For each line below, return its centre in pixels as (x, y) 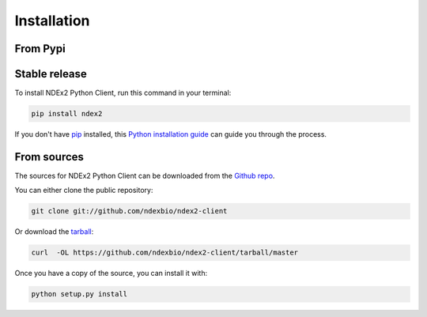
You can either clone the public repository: (84, 191)
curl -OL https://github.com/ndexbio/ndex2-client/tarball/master (165, 253)
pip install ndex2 (67, 114)
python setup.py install (79, 294)
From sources (49, 157)
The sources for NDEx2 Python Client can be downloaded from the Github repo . (145, 175)
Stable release (51, 74)
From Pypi (40, 49)
